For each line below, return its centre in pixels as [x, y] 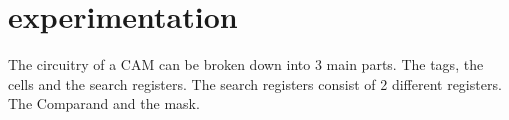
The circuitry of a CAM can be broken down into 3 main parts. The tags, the [246, 64]
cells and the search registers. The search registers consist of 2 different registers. [255, 83]
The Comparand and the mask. [104, 103]
